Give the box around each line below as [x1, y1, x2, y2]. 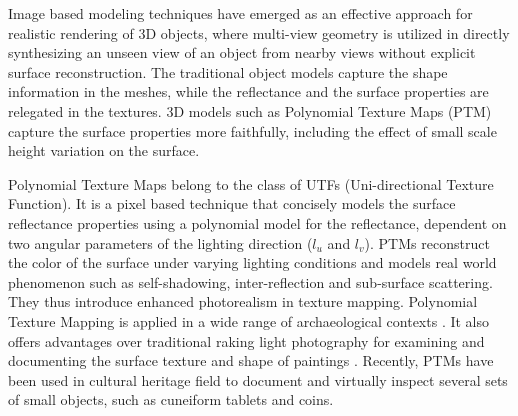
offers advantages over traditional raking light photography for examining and [8, 330, 485, 351]
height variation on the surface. [8, 140, 200, 161]
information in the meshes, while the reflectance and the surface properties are [8, 81, 489, 102]
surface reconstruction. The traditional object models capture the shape [8, 61, 448, 82]
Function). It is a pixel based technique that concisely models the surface [8, 193, 456, 214]
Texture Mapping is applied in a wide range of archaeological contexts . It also [8, 310, 490, 331]
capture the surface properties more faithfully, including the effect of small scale [8, 120, 497, 141]
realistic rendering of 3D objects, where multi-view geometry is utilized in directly [8, 22, 510, 43]
